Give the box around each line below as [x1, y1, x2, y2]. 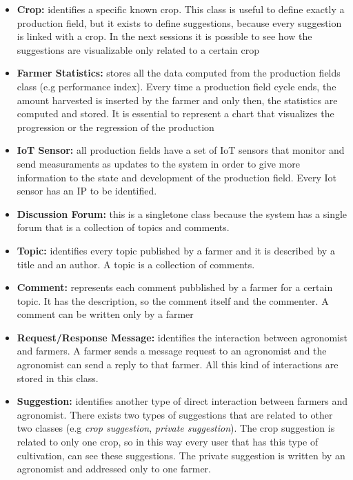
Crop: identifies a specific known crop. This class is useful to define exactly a [17, 2, 345, 16]
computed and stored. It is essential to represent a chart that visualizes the [17, 106, 334, 121]
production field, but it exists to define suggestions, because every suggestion [17, 15, 342, 30]
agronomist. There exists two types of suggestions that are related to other [17, 407, 333, 421]
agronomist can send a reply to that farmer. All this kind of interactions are [17, 357, 339, 372]
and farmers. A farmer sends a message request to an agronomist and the [17, 343, 327, 358]
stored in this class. [17, 370, 99, 385]
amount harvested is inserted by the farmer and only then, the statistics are [17, 92, 338, 107]
